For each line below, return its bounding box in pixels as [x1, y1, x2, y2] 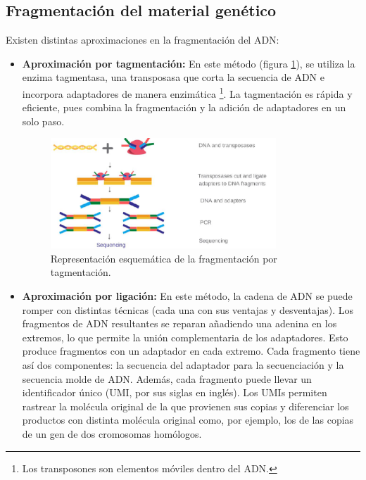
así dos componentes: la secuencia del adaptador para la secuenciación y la [22, 357, 344, 372]
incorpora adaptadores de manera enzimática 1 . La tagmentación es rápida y [22, 84, 353, 101]
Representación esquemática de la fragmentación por [50, 251, 277, 265]
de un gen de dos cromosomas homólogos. [22, 426, 202, 441]
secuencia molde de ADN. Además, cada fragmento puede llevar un [22, 371, 312, 386]
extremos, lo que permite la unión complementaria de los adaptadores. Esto [22, 329, 348, 344]
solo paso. [22, 113, 65, 128]
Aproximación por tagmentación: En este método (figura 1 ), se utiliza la [22, 56, 355, 70]
